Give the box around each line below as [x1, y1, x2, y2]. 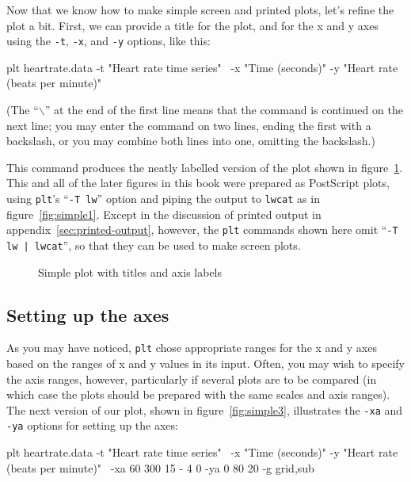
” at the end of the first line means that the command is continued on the [44, 101, 403, 118]
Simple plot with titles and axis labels [38, 263, 223, 280]
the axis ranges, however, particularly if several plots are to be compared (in [6, 370, 377, 387]
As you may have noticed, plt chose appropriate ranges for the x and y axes [6, 339, 377, 356]
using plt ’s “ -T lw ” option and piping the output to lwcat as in [6, 190, 320, 206]
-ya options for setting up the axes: [6, 417, 178, 434]
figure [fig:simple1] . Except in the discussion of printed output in [6, 205, 322, 222]
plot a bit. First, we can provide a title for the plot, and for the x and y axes [6, 17, 379, 33]
